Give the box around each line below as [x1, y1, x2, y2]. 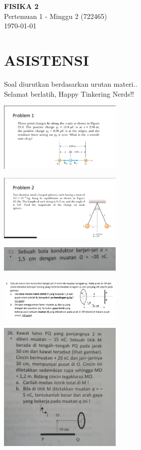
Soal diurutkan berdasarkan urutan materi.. [4, 78, 138, 89]
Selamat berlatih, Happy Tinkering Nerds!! [4, 88, 134, 99]
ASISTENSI [4, 49, 89, 70]
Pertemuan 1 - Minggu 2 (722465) [4, 10, 107, 21]
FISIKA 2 [4, 1, 39, 11]
